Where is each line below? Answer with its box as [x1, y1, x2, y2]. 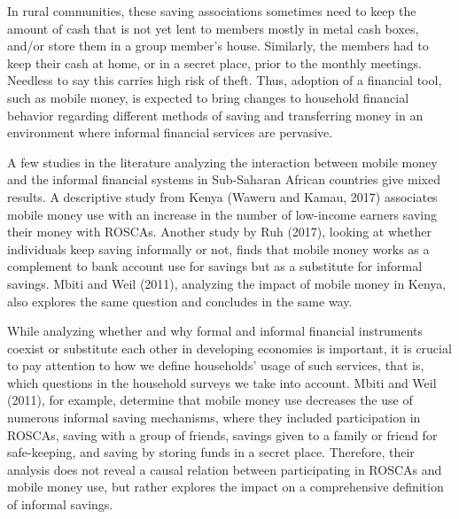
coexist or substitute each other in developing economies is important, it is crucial [7, 338, 452, 357]
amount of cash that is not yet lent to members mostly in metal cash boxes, [7, 19, 419, 37]
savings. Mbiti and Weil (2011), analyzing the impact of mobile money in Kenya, [7, 274, 447, 292]
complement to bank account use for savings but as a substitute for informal [7, 257, 423, 275]
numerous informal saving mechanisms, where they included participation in [7, 408, 421, 427]
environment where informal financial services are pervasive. [7, 123, 333, 142]
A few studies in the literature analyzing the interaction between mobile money [7, 152, 438, 171]
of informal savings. [7, 495, 113, 514]
